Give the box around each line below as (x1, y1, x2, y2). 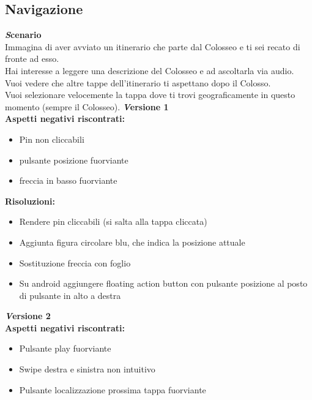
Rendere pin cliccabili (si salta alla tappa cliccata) (19, 215, 207, 228)
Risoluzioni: (5, 194, 55, 207)
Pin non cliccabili (19, 132, 84, 145)
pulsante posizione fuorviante (19, 153, 128, 166)
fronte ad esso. (5, 52, 59, 65)
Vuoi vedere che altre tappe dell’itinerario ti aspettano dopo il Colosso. (5, 76, 271, 89)
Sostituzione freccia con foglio (19, 256, 131, 269)
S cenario (5, 28, 42, 41)
